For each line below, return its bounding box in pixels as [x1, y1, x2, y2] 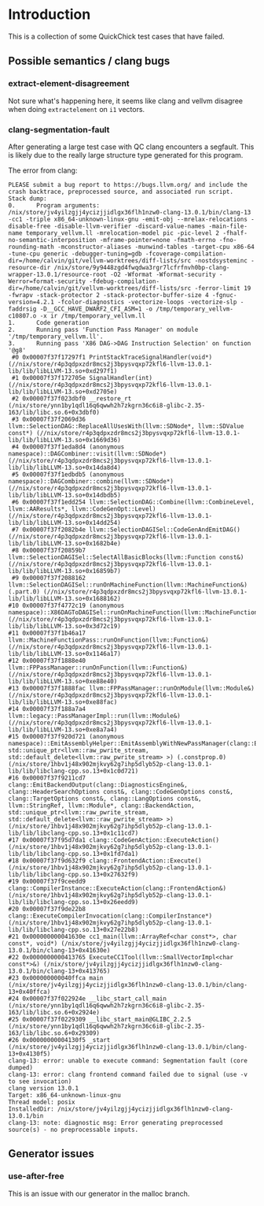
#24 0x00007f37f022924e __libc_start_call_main [8, 995, 167, 1003]
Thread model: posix [8, 1098, 76, 1106]
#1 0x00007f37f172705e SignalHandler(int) [11, 374, 153, 382]
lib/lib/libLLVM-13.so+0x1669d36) [8, 436, 122, 444]
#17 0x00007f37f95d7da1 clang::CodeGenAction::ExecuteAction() [8, 836, 220, 844]
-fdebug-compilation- [89, 277, 159, 285]
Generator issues [8, 1147, 94, 1160]
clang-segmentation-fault [8, 124, 110, 135]
